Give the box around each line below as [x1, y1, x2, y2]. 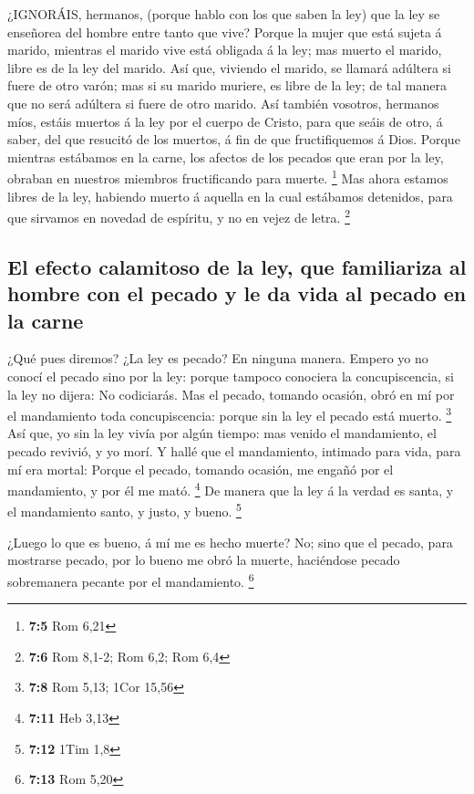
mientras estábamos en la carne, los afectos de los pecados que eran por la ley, [7, 147, 444, 166]
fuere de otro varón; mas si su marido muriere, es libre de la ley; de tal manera [7, 76, 448, 95]
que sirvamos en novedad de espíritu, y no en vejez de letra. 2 [7, 205, 350, 226]
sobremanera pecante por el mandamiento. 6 [7, 569, 254, 590]
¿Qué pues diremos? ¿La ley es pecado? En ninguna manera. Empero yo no [7, 349, 428, 368]
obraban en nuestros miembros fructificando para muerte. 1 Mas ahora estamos [7, 166, 448, 187]
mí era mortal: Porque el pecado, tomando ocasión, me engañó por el [7, 459, 394, 478]
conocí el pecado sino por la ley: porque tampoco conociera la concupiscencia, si [7, 367, 454, 386]
